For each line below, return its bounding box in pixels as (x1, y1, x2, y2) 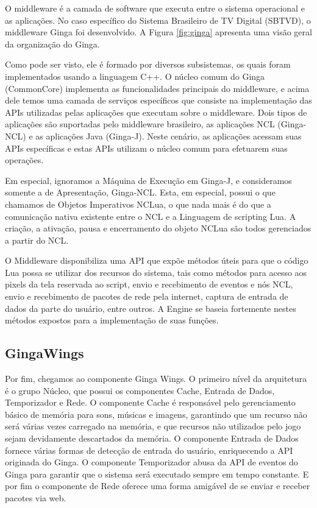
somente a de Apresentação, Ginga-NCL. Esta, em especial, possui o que (5, 186, 276, 199)
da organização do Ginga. (5, 37, 100, 50)
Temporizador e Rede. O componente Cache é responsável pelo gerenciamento (5, 396, 296, 409)
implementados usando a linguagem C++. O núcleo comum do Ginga (5, 69, 265, 82)
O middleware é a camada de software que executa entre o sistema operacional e (5, 2, 305, 14)
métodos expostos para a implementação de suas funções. (5, 314, 219, 326)
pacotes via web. (5, 491, 66, 504)
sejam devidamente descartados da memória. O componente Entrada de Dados (5, 432, 299, 445)
